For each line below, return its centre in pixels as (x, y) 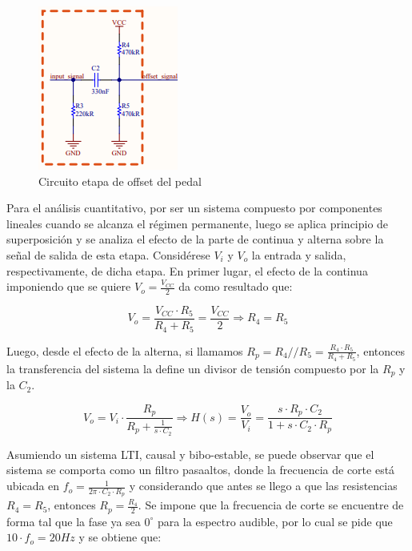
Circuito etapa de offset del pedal (120, 181)
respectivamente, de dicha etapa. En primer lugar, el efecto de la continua (187, 270)
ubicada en (33, 486)
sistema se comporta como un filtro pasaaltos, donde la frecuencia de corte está (201, 470)
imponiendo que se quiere (69, 286)
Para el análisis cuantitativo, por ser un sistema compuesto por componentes (194, 208)
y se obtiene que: (120, 537)
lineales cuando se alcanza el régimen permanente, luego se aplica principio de (198, 223)
